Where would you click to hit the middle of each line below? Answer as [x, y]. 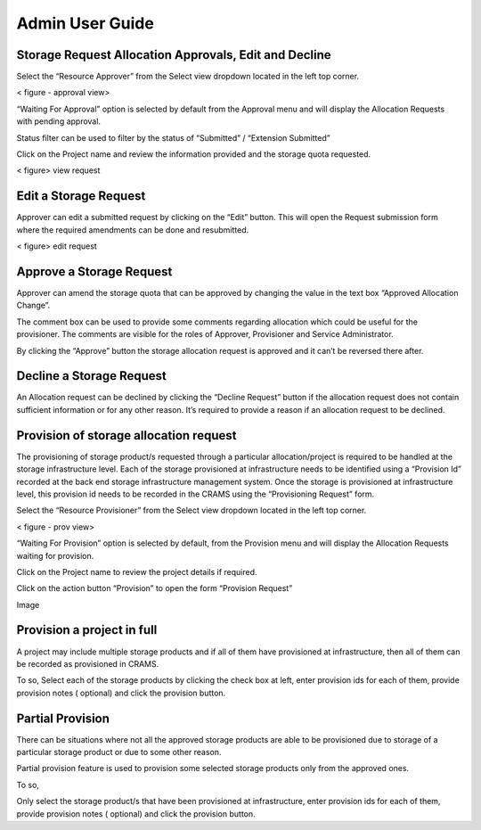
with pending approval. [59, 121]
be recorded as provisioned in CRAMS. [88, 663]
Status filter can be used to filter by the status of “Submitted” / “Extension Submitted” [173, 137]
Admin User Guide [86, 23]
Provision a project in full [87, 630]
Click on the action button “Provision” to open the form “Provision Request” [155, 588]
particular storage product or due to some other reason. [119, 752]
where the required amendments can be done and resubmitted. [133, 230]
